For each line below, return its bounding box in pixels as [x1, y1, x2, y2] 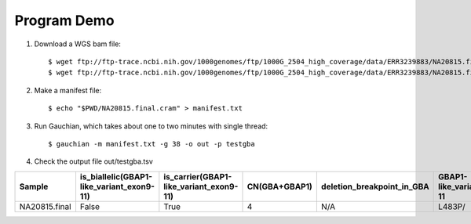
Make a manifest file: [34, 85, 102, 95]
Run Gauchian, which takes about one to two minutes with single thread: [34, 121, 268, 131]
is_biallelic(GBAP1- [79, 171, 153, 182]
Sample [19, 181, 49, 192]
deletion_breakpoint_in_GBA [320, 181, 429, 192]
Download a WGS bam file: [34, 39, 122, 49]
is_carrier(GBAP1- [163, 171, 232, 182]
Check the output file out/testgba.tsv [34, 157, 153, 166]
